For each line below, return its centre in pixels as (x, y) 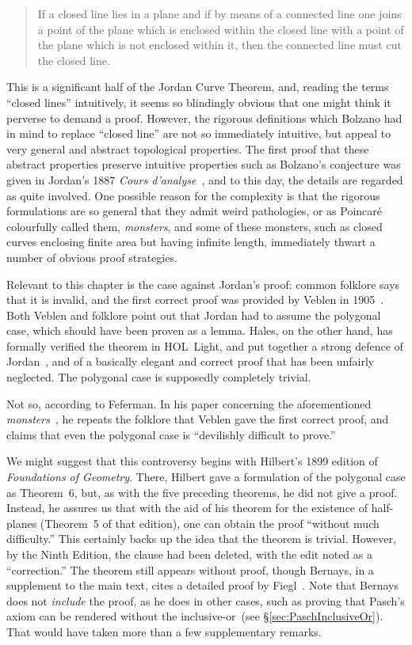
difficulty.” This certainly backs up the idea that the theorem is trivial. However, (201, 539)
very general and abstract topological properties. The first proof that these (188, 148)
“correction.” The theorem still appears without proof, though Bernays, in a (190, 569)
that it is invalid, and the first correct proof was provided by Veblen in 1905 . (195, 300)
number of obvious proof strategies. (92, 257)
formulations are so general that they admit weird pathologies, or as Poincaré (195, 211)
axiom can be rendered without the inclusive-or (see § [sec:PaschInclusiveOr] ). (195, 616)
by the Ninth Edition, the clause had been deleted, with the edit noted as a (189, 554)
